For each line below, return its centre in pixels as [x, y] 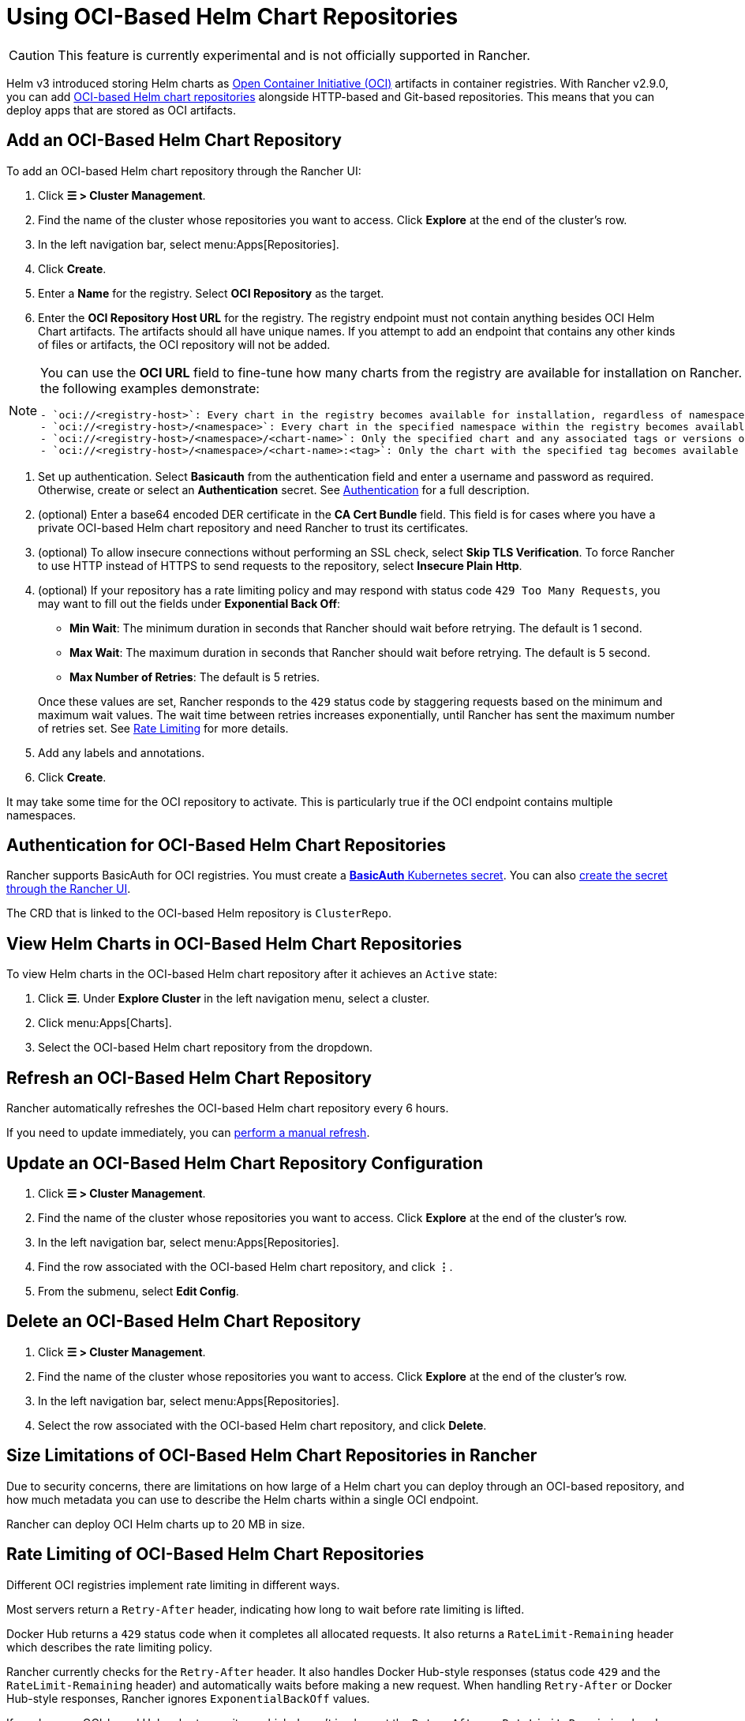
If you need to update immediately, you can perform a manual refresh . [188, 1133]
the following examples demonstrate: [150, 388]
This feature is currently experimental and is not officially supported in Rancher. [294, 55]
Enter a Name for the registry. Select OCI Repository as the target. [211, 293]
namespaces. [41, 815]
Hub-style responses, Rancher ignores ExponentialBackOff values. [188, 1698]
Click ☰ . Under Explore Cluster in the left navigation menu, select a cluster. [234, 999]
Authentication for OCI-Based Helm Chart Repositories [226, 846]
